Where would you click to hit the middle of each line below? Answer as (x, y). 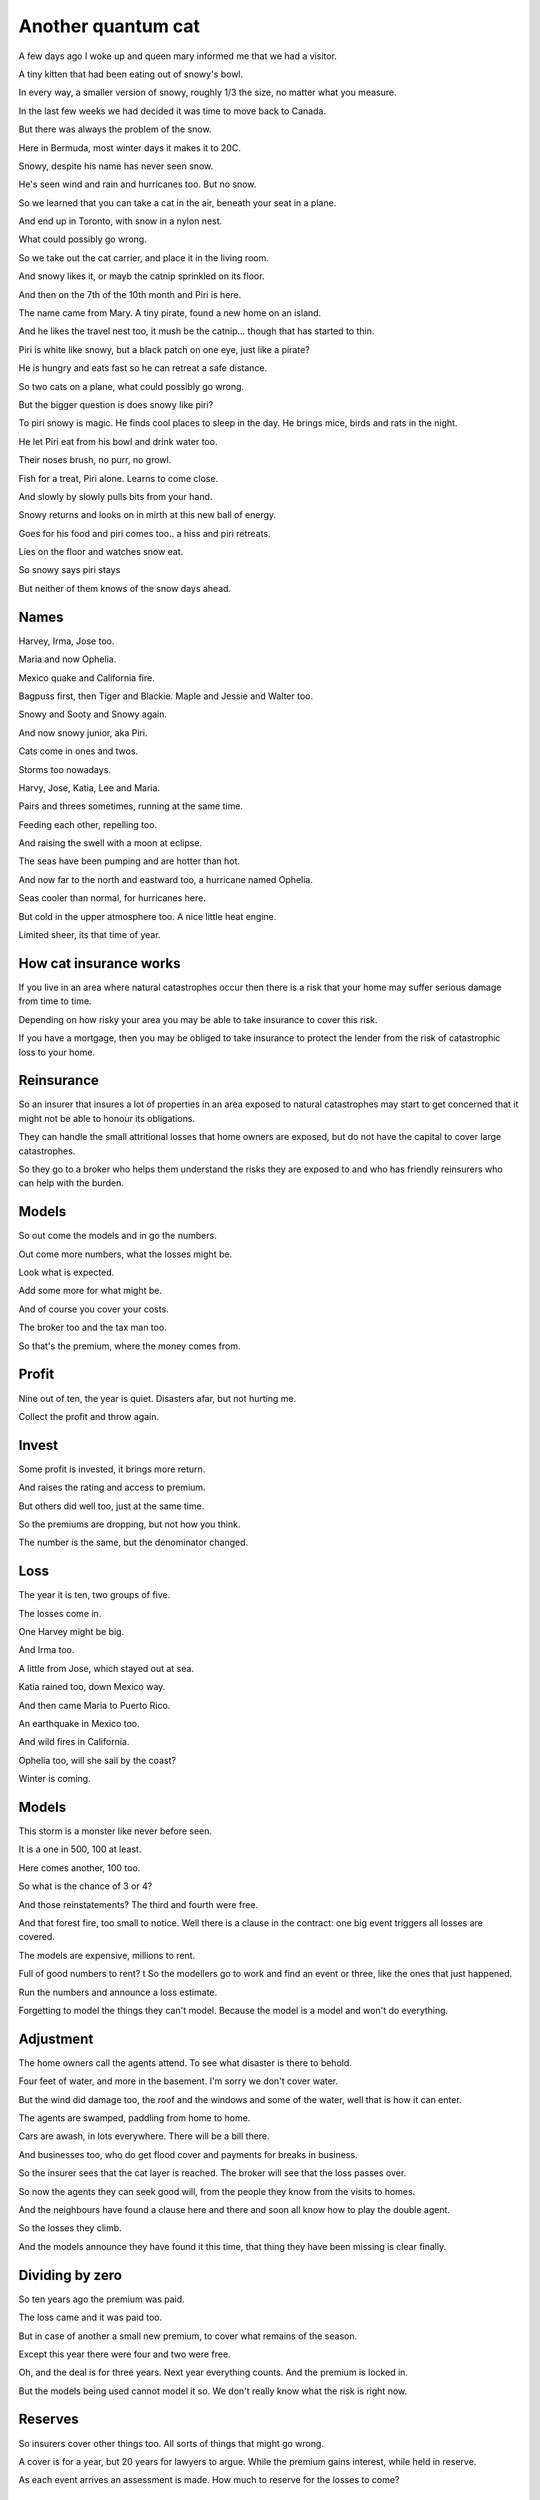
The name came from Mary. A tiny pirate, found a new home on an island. (170, 313)
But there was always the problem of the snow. (115, 129)
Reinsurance (59, 1080)
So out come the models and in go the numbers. (117, 1236)
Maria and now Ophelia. (67, 659)
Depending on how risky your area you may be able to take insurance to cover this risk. (198, 1019)
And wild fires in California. (74, 1742)
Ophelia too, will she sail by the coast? (97, 1760)
